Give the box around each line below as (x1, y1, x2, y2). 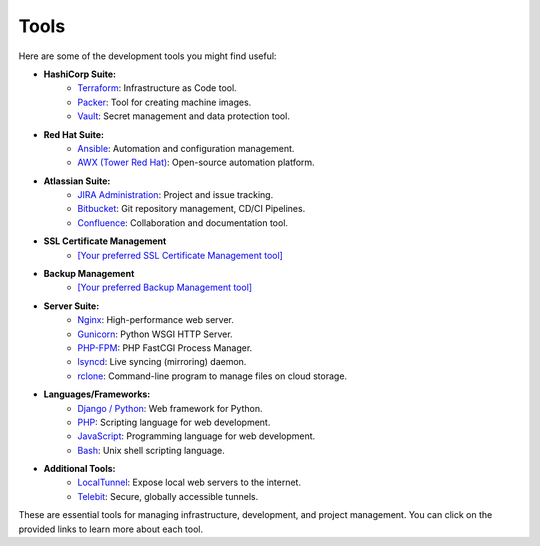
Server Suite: (43, 300, 100, 312)
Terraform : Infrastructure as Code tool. (77, 82, 237, 94)
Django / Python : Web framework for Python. (77, 402, 263, 414)
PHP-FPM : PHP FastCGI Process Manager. (77, 341, 253, 354)
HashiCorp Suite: (43, 68, 117, 80)
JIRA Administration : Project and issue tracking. (77, 189, 274, 201)
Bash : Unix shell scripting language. (77, 444, 225, 456)
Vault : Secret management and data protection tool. (77, 110, 290, 122)
